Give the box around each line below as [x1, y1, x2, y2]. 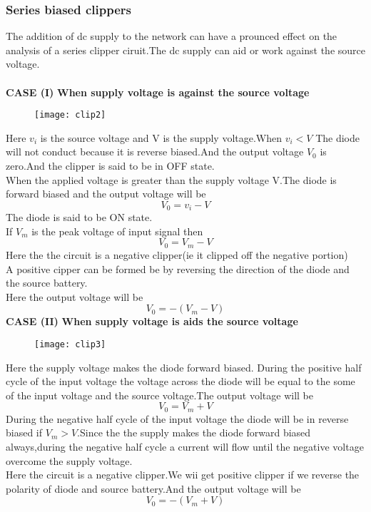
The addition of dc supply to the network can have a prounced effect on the [6, 29, 337, 43]
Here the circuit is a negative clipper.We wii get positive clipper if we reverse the [6, 467, 360, 482]
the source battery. [6, 275, 88, 290]
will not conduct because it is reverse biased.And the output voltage [6, 144, 304, 159]
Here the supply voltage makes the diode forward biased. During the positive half [6, 359, 362, 374]
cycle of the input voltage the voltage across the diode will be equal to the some [6, 374, 355, 389]
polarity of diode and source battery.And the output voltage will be [6, 481, 301, 496]
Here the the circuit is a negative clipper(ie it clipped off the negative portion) [6, 247, 348, 262]
